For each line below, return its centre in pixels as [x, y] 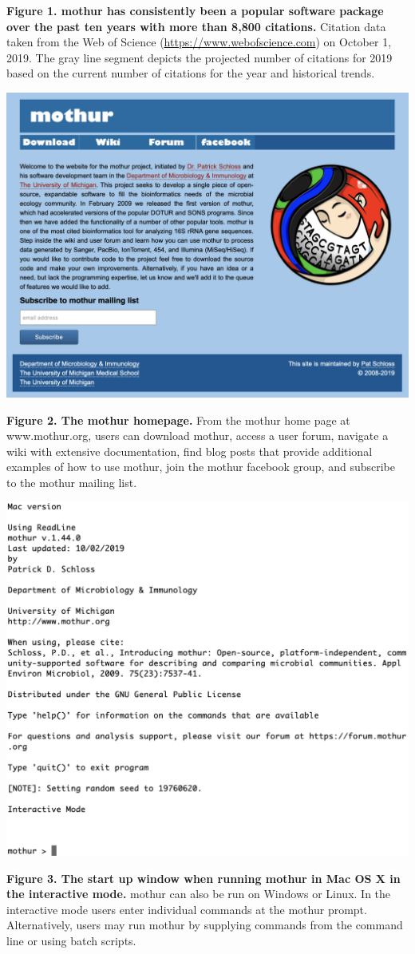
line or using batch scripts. [71, 940]
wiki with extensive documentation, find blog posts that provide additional [190, 451]
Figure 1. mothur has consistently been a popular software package [195, 10]
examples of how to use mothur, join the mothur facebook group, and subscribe [201, 467]
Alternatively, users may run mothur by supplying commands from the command [205, 925]
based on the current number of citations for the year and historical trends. [191, 73]
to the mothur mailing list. [72, 482]
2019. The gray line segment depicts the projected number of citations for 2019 [200, 57]
